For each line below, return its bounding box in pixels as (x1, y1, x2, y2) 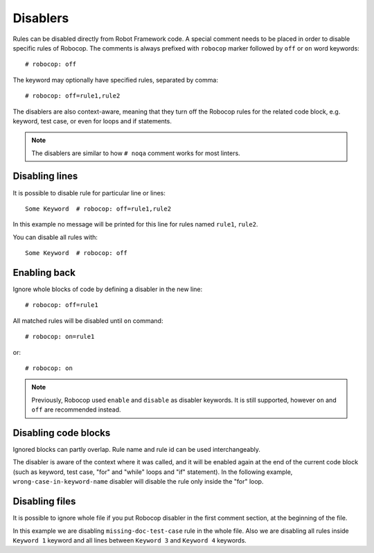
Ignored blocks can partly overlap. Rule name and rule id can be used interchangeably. (12, 446, 261, 454)
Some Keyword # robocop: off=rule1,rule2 (25, 204, 172, 213)
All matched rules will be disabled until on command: (12, 316, 163, 325)
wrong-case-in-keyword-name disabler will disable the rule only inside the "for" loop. (12, 477, 264, 486)
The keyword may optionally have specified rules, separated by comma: (12, 76, 218, 84)
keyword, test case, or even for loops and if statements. (12, 116, 172, 125)
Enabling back (12, 267, 76, 279)
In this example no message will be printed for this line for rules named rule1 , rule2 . (12, 220, 258, 229)
